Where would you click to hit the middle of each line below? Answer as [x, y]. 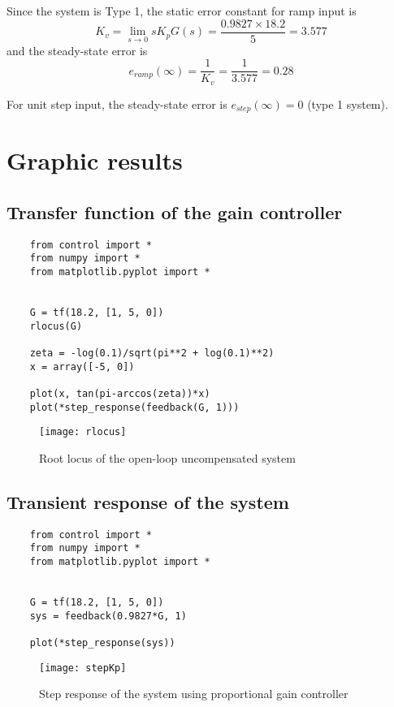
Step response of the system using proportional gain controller [194, 694]
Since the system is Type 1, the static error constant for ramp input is [182, 11]
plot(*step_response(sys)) [102, 643]
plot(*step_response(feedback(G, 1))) [134, 407]
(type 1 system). [348, 103]
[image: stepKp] [83, 668]
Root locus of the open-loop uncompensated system [167, 457]
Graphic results [95, 160]
